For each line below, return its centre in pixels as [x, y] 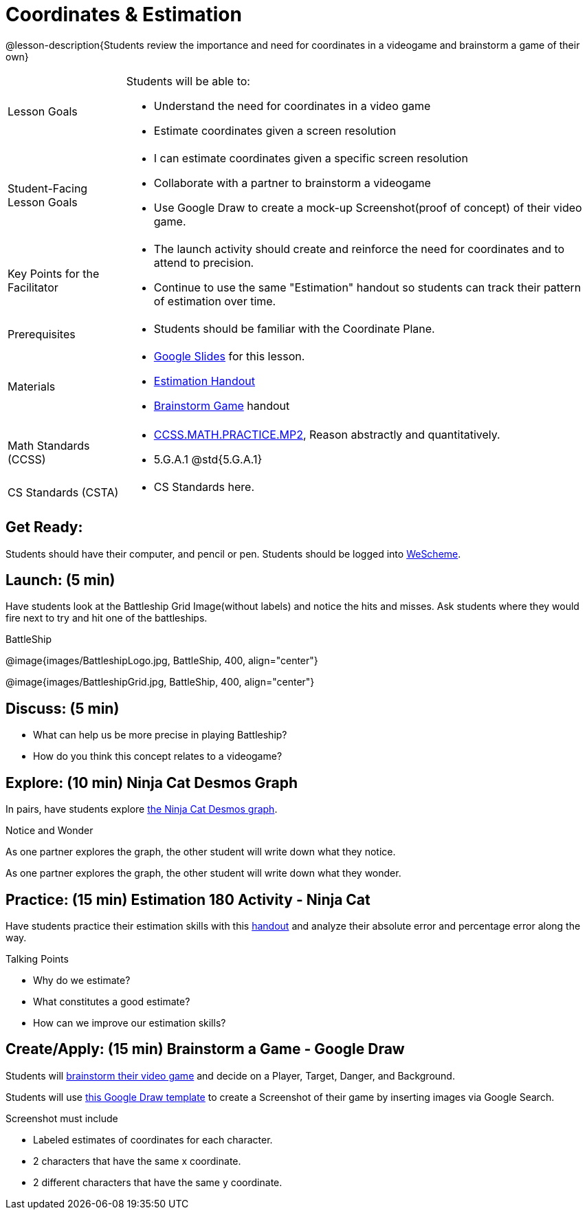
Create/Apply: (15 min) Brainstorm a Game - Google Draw [205, 1049]
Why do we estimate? [82, 980]
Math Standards [49, 445]
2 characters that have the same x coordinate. [137, 1161]
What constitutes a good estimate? [112, 1001]
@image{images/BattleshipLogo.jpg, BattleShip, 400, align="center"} [162, 661]
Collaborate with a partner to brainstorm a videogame [292, 183]
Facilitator [33, 287]
